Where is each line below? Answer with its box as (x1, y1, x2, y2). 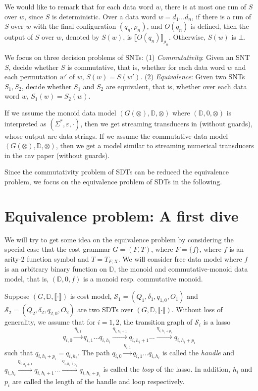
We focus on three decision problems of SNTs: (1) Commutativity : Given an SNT (4, 52, 250, 62)
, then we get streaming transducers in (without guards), (80, 118, 253, 128)
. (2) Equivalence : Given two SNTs (140, 71, 245, 82)
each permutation (4, 71, 57, 82)
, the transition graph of (119, 317, 193, 327)
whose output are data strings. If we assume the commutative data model (4, 130, 228, 141)
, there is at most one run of (160, 1, 246, 11)
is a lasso (203, 317, 231, 327)
